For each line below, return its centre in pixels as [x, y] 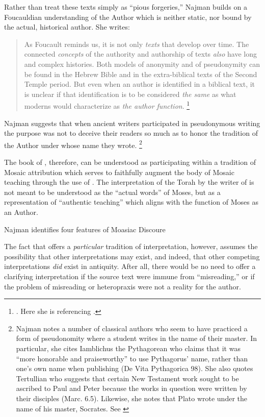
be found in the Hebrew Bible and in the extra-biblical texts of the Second [141, 74]
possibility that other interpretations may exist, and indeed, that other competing [132, 256]
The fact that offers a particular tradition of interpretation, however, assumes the [131, 246]
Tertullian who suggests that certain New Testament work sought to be [127, 378]
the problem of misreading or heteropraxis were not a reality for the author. [123, 286]
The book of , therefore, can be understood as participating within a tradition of [130, 162]
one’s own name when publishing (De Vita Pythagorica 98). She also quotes [135, 368]
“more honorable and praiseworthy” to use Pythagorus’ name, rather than [132, 358]
